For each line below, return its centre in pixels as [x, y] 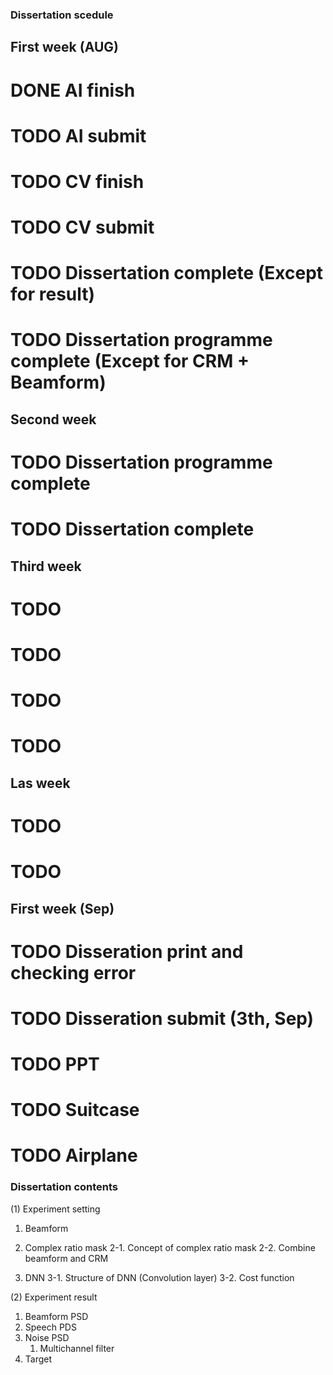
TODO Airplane [74, 1155]
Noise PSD [47, 1337]
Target [38, 1359]
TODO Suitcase [75, 1110]
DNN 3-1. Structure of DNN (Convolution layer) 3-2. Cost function [159, 1277]
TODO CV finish [77, 181]
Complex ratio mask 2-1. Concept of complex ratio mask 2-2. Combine [170, 1247]
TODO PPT [55, 1064]
